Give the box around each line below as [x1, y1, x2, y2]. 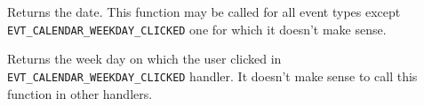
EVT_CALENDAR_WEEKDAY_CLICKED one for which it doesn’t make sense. [7, 19, 387, 38]
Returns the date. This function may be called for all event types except [7, 3, 401, 20]
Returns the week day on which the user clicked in [7, 49, 282, 68]
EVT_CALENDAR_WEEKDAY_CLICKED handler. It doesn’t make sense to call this [7, 66, 418, 85]
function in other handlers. [7, 84, 153, 102]
